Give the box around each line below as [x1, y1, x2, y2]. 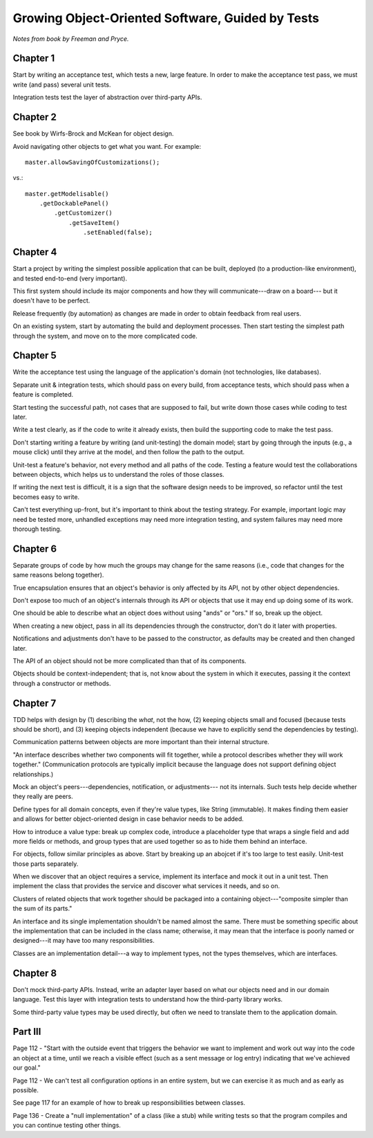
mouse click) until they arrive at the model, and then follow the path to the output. [12, 448, 245, 456]
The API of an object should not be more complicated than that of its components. [12, 656, 247, 665]
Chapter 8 [12, 967, 57, 979]
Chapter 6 [12, 543, 57, 554]
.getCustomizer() [54, 209, 113, 217]
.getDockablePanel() [39, 199, 109, 208]
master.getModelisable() [25, 190, 109, 197]
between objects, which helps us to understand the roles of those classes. [12, 470, 224, 478]
